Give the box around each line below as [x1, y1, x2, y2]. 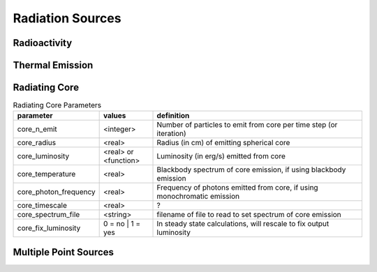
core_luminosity [17, 151, 70, 161]
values [103, 111, 126, 121]
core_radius [17, 138, 56, 148]
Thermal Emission [13, 59, 94, 71]
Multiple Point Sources [13, 246, 114, 258]
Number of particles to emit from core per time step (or [156, 120, 338, 130]
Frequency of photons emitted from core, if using [156, 183, 318, 192]
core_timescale [17, 201, 68, 211]
